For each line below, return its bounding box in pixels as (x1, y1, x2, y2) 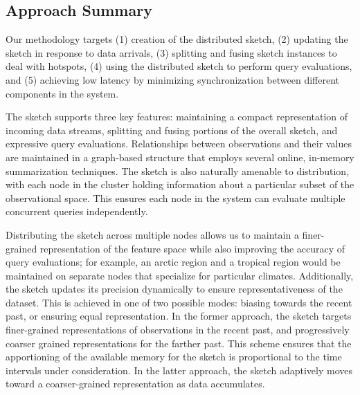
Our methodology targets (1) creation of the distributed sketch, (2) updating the (6, 32, 348, 46)
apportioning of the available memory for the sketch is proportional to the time (6, 349, 342, 364)
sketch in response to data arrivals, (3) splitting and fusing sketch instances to (6, 45, 337, 59)
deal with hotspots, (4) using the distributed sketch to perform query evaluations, (6, 59, 352, 73)
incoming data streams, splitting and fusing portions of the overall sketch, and (6, 122, 338, 137)
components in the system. (6, 86, 119, 100)
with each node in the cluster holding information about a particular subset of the (6, 177, 354, 192)
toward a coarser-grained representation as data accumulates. (6, 376, 265, 391)
